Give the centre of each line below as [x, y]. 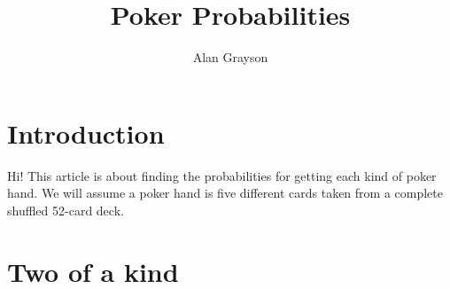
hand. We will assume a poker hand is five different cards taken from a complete [225, 193]
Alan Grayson [230, 57]
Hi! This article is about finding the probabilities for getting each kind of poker [222, 175]
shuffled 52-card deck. [66, 210]
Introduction [86, 133]
